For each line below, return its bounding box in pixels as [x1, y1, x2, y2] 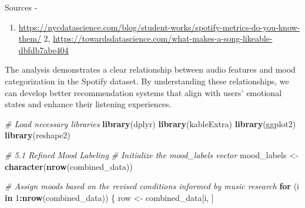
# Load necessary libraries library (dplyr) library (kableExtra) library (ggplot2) [5, 117, 296, 129]
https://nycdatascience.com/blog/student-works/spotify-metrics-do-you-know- [18, 21, 300, 33]
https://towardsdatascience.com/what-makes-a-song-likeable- [53, 32, 273, 45]
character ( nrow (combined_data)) [5, 160, 133, 172]
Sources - [5, 1, 38, 13]
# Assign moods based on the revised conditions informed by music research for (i [5, 180, 300, 192]
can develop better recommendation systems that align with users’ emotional [5, 86, 282, 98]
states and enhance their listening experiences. [5, 98, 172, 110]
